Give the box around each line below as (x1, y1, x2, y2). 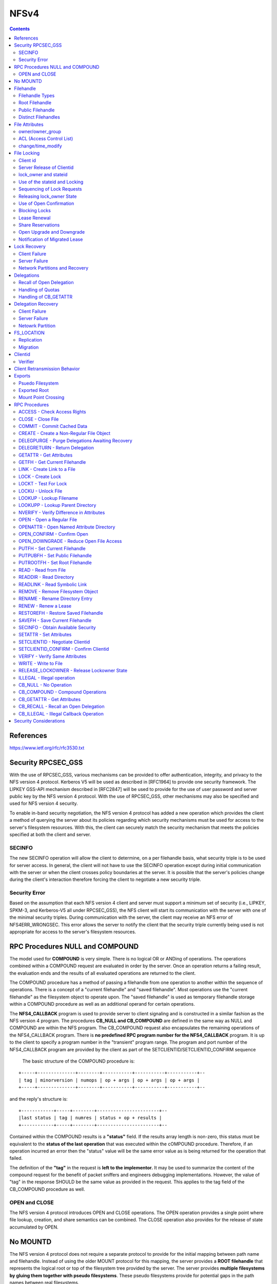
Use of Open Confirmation (18, 200, 74, 206)
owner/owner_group (18, 128, 62, 135)
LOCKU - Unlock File (18, 488, 63, 494)
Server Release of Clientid (18, 164, 74, 171)
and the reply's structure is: (9, 1096, 68, 1102)
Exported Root (18, 387, 49, 393)
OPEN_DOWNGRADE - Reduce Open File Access (18, 538, 122, 544)
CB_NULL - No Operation (18, 682, 72, 688)
